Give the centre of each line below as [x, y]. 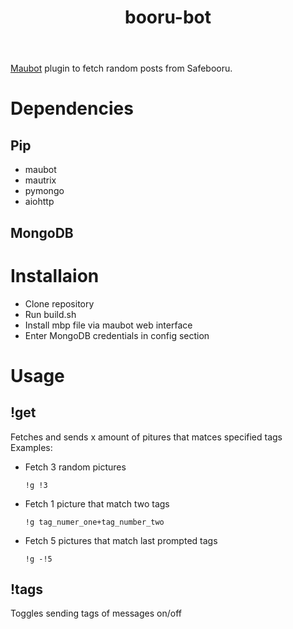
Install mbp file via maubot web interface [108, 325]
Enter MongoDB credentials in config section [117, 335]
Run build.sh [50, 314]
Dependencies [72, 108]
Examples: [31, 447]
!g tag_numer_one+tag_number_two [94, 522]
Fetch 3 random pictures [75, 467]
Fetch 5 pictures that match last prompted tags [121, 540]
